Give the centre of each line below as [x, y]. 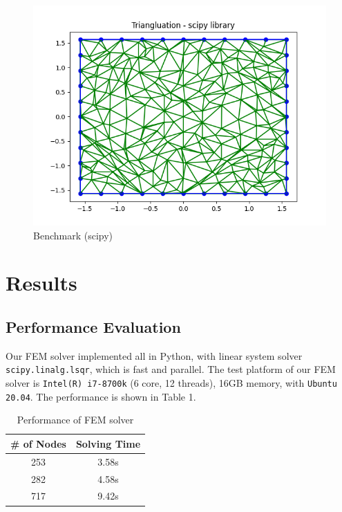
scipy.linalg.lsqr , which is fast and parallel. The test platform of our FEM [171, 369]
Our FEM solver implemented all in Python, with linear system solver [154, 355]
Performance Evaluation [93, 326]
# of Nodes [38, 443]
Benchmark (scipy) [73, 235]
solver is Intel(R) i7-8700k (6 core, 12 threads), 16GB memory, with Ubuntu [171, 383]
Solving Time [108, 443]
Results [41, 283]
